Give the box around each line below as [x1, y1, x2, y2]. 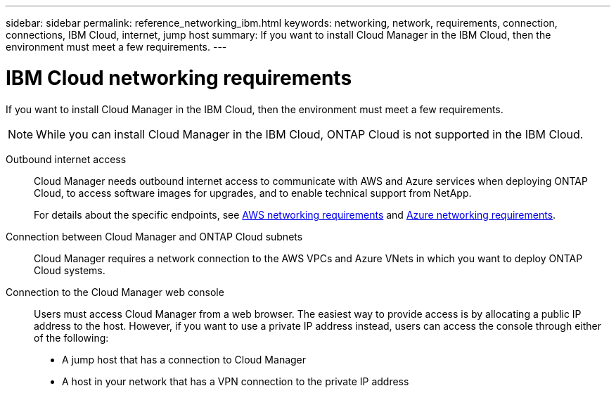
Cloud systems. [34, 264, 105, 276]
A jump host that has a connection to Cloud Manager [62, 353, 307, 366]
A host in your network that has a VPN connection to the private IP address [62, 375, 409, 387]
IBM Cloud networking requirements [6, 65, 352, 90]
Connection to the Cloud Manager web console [6, 285, 224, 298]
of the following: [34, 331, 109, 344]
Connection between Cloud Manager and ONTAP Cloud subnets [6, 230, 303, 243]
